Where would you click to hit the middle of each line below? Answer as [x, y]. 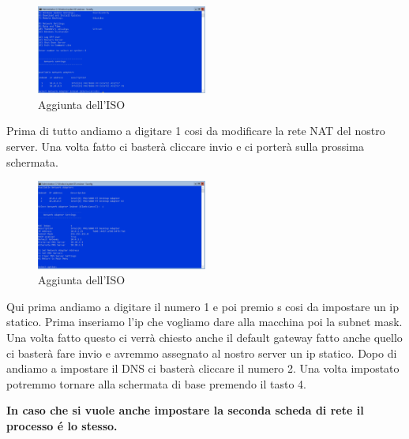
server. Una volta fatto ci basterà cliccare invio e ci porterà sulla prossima [185, 146]
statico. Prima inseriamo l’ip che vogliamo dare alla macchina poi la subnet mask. [204, 322]
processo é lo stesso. [62, 425]
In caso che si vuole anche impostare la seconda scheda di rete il [185, 410]
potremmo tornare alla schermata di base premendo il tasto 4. [156, 383]
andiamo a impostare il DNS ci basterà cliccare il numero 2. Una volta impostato [203, 368]
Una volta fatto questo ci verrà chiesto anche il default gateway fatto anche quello [204, 337]
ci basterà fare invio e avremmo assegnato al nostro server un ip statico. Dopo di [202, 353]
